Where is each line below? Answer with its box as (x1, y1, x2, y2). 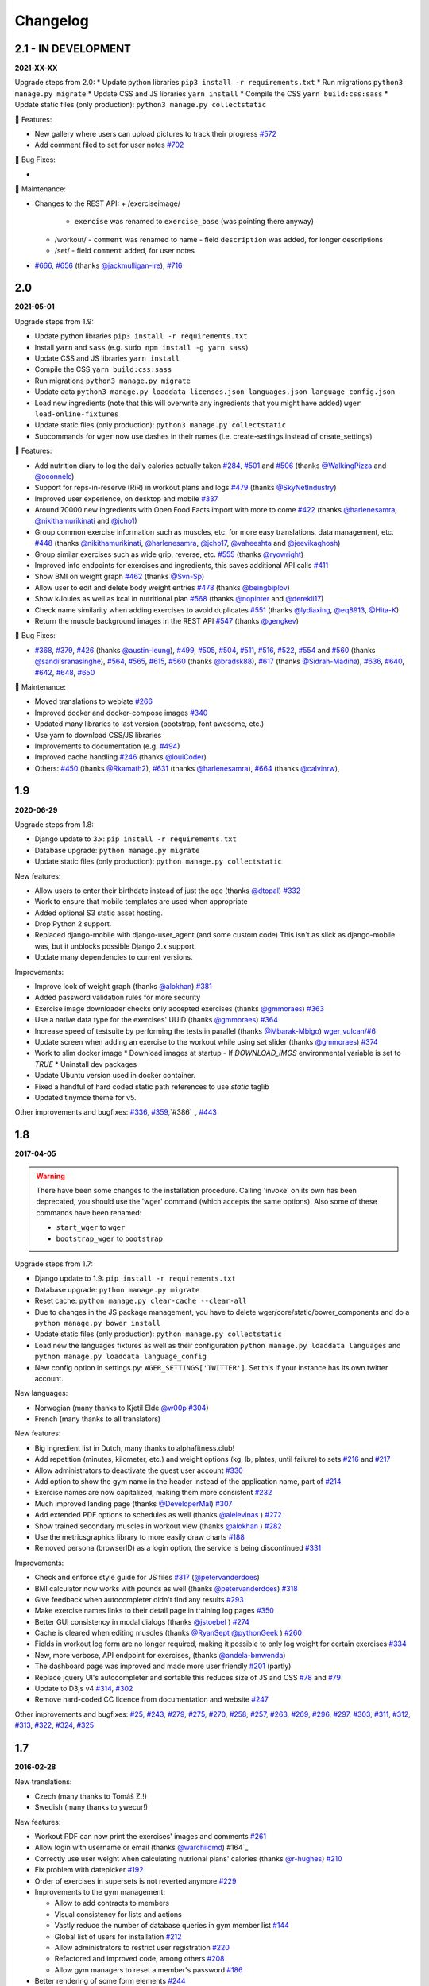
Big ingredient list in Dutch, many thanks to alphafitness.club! (34, 1443, 235, 1453)
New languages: (14, 1389, 68, 1398)
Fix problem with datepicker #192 (34, 1865, 144, 1875)
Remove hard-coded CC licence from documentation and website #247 (34, 1694, 269, 1704)
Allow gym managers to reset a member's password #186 (54, 1965, 243, 1974)
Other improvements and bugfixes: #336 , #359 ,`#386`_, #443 (14, 1107, 218, 1117)
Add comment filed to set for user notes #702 (34, 140, 184, 150)
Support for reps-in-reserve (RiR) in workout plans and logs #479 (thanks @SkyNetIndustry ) (34, 483, 337, 493)
